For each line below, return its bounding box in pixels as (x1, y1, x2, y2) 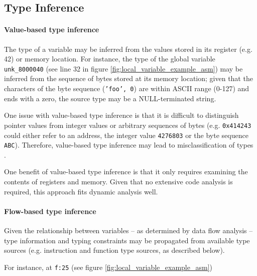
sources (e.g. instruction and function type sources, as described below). (4, 245, 225, 255)
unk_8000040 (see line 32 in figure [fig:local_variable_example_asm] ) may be (4, 63, 243, 74)
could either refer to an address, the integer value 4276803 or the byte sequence (4, 129, 248, 140)
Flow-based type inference (4, 205, 96, 216)
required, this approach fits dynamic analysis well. (4, 186, 158, 196)
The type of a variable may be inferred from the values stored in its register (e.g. (4, 43, 252, 54)
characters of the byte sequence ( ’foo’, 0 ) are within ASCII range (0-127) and (4, 83, 249, 94)
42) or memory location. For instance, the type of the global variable (4, 53, 215, 64)
